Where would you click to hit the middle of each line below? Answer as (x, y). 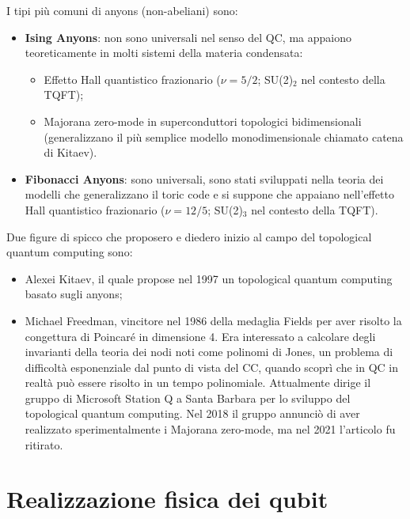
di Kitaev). (70, 152)
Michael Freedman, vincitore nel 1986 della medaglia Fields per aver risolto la (213, 320)
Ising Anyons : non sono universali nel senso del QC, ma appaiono (188, 37)
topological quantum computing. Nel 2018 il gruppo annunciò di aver (192, 413)
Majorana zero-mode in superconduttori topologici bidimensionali (203, 121)
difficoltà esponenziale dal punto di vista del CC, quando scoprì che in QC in (212, 367)
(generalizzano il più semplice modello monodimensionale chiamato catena (224, 136)
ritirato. (44, 444)
